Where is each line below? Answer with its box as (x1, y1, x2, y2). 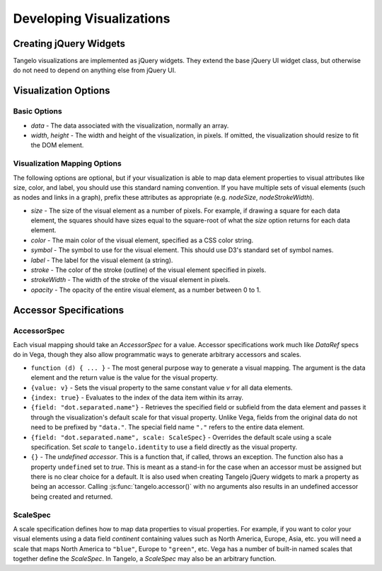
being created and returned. (30, 492, 113, 501)
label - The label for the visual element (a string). (30, 256, 173, 264)
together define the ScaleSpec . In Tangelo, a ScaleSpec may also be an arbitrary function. (13, 555, 277, 563)
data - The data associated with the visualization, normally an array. (30, 121, 229, 130)
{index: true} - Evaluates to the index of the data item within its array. (30, 393, 244, 402)
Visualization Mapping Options (13, 159, 122, 169)
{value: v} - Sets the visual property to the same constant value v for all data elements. (30, 383, 293, 392)
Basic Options (13, 106, 63, 116)
